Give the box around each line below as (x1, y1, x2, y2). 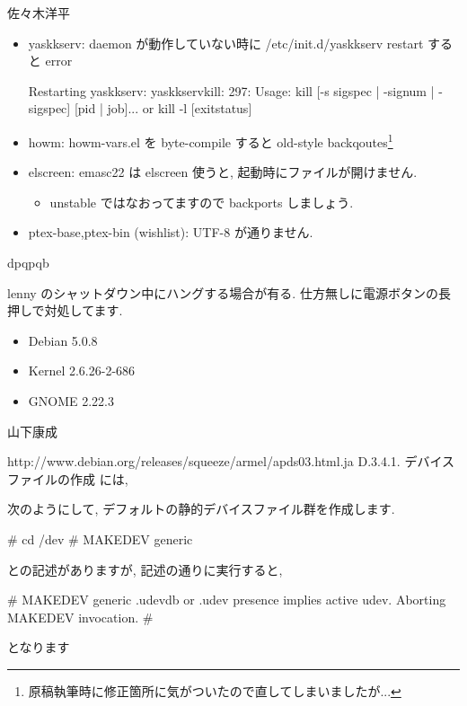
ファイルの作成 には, (7, 469, 128, 488)
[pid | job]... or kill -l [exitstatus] (74, 99, 252, 118)
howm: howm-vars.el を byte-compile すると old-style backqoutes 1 (28, 129, 393, 151)
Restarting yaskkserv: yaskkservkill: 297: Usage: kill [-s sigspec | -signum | (28, 81, 435, 100)
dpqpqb (7, 253, 49, 271)
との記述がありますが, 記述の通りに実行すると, (7, 560, 283, 578)
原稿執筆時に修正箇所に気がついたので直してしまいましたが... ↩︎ (28, 681, 401, 700)
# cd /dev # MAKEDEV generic (7, 529, 193, 548)
